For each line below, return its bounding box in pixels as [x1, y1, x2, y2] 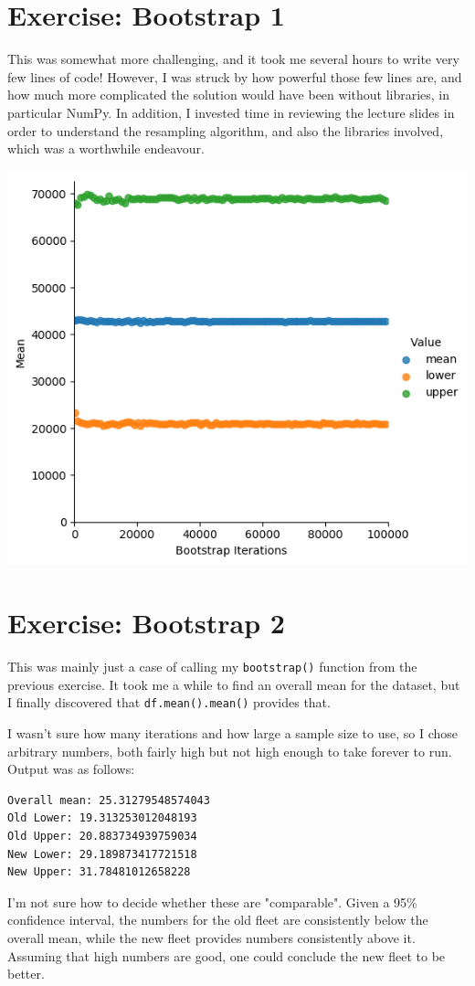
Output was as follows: [7, 759, 135, 779]
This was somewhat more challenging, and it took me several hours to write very [7, 49, 459, 69]
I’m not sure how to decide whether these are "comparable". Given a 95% [7, 892, 417, 911]
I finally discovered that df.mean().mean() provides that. [7, 693, 331, 712]
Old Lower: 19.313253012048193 [7, 811, 197, 825]
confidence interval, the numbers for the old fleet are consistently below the [7, 910, 428, 929]
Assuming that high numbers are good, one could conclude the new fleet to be [7, 946, 446, 965]
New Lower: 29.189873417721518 [7, 847, 197, 861]
